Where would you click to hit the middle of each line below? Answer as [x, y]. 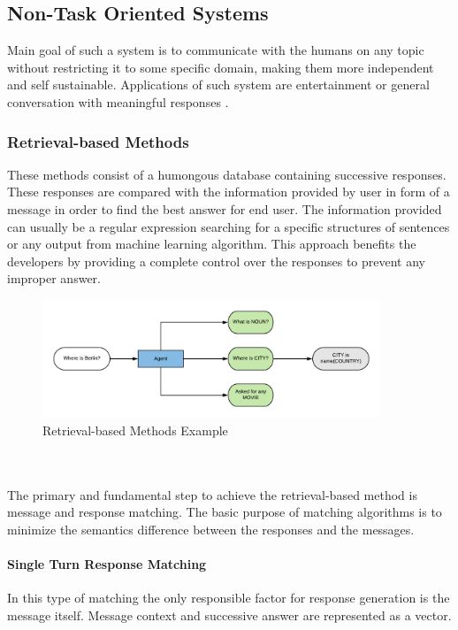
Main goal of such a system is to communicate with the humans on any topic [216, 50]
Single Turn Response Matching [107, 564]
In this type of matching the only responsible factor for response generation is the [229, 598]
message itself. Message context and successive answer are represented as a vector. [229, 615]
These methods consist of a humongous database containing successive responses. [227, 174]
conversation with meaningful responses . [118, 101]
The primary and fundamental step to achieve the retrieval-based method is [212, 494]
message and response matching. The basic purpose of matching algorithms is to [225, 512]
